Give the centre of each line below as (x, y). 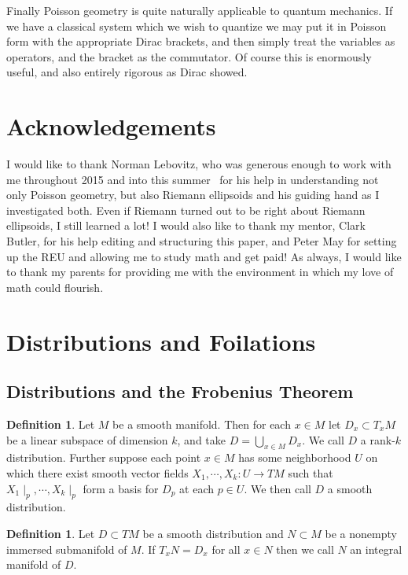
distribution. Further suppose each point (104, 457)
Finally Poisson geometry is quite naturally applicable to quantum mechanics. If (200, 10)
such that (311, 473)
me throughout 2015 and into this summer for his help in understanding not (193, 179)
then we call (305, 549)
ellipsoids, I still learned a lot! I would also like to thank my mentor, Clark (186, 225)
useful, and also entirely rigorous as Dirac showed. (127, 72)
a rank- (378, 439)
